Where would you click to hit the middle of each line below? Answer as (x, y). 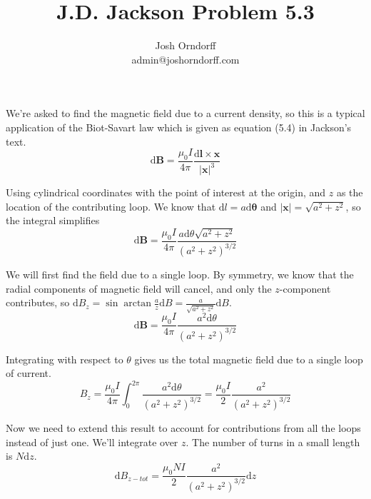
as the (350, 192)
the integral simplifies (53, 220)
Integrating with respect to (65, 359)
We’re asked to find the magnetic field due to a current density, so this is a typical (185, 113)
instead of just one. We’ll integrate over (92, 442)
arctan (138, 304)
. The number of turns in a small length (273, 442)
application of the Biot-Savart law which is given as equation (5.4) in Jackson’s (179, 127)
